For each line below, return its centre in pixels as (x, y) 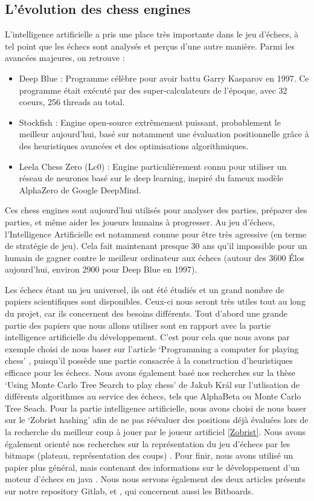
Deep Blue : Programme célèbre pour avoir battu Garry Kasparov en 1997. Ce (164, 78)
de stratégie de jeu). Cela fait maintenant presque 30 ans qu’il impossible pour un (156, 246)
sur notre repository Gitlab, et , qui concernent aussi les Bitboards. (129, 490)
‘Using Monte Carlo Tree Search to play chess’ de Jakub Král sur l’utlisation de (152, 384)
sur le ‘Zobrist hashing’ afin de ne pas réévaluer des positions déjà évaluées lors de (157, 420)
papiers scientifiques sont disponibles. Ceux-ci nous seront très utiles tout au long (155, 301)
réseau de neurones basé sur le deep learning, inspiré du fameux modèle (151, 178)
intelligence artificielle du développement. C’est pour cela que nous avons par (147, 337)
